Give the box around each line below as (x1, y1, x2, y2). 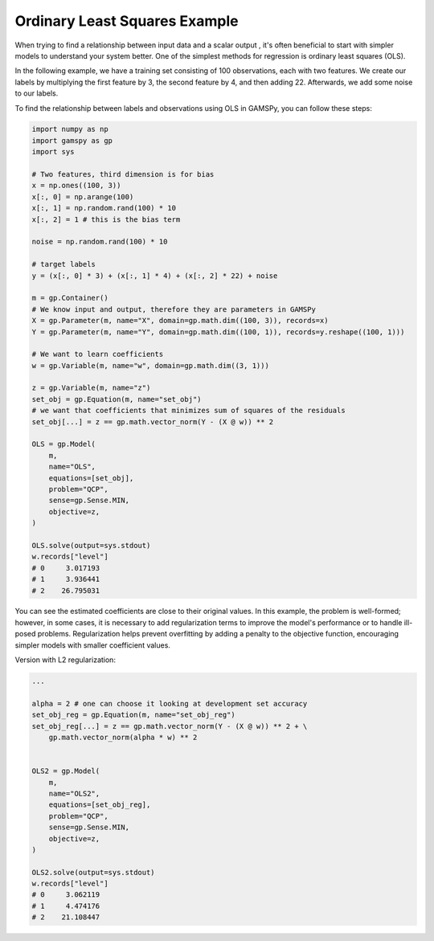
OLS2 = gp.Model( (31, 767, 100, 775)
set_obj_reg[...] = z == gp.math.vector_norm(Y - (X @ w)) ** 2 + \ (31, 722, 308, 730)
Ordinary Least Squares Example (14, 12, 239, 30)
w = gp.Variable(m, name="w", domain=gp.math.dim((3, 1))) (31, 361, 269, 370)
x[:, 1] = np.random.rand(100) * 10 (31, 203, 177, 213)
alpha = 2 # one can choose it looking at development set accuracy (31, 699, 308, 708)
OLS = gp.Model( (31, 440, 96, 449)
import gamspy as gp (31, 136, 113, 145)
